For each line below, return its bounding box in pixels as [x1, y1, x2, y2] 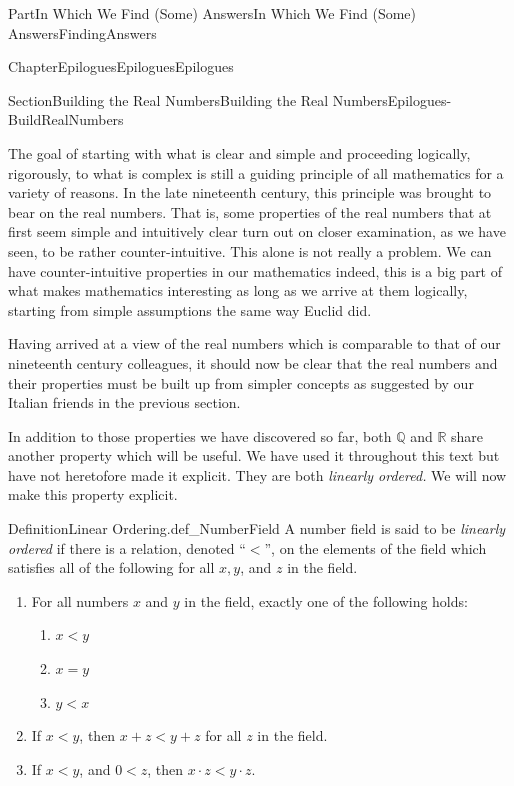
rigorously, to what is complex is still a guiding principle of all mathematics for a [8, 162, 504, 183]
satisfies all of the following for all [8, 557, 215, 578]
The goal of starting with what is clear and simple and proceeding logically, [8, 142, 471, 163]
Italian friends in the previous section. [8, 392, 241, 413]
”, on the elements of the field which [264, 537, 487, 558]
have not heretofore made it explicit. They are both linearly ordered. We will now [8, 464, 507, 485]
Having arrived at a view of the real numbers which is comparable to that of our [8, 333, 501, 354]
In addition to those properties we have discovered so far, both [8, 425, 392, 446]
